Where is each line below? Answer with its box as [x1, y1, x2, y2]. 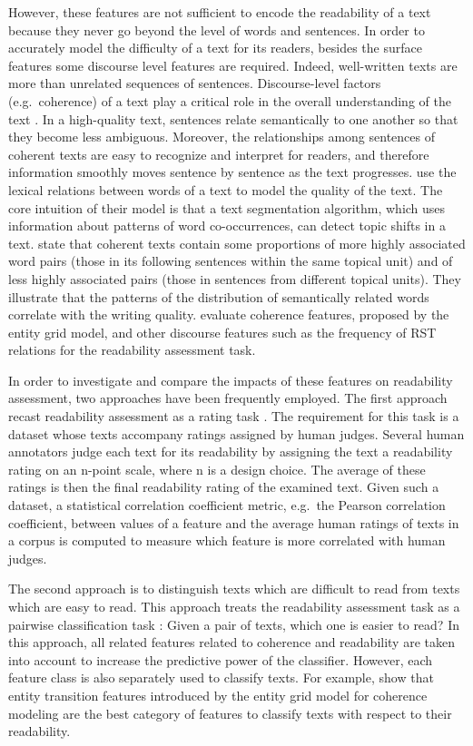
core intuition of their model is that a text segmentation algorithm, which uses [8, 198, 446, 217]
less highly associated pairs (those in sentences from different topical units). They [8, 269, 461, 288]
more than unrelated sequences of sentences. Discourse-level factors [8, 74, 381, 93]
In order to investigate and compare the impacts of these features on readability [8, 370, 453, 389]
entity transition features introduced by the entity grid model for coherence [8, 685, 428, 704]
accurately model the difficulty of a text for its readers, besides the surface [8, 38, 422, 57]
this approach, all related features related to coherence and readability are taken [8, 633, 455, 652]
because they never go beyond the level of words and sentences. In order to [8, 20, 425, 39]
